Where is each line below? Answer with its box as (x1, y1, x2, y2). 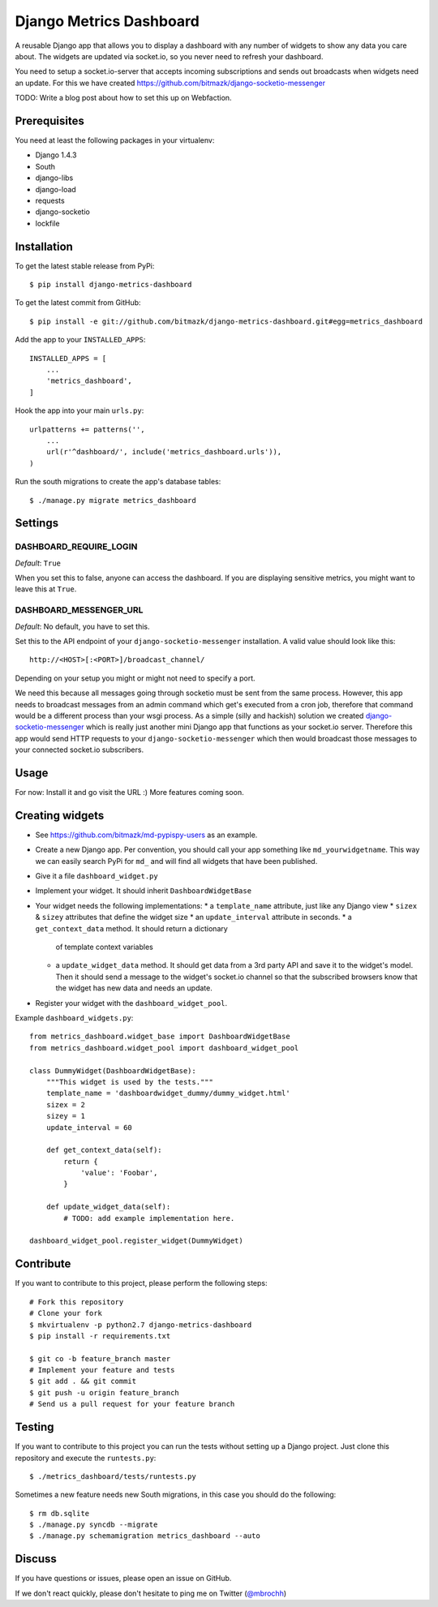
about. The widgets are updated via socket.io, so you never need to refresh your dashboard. (15, 51, 324, 61)
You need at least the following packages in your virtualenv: (15, 135, 215, 145)
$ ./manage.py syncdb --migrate (29, 1520, 158, 1529)
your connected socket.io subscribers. (15, 745, 144, 754)
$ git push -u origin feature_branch (29, 1388, 180, 1397)
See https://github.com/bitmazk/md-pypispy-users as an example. (35, 830, 258, 840)
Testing (15, 1420, 54, 1434)
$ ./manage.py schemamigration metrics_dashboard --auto (29, 1532, 261, 1540)
